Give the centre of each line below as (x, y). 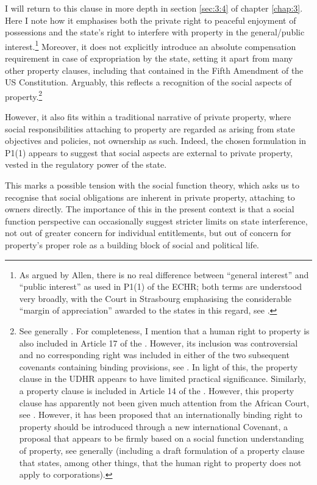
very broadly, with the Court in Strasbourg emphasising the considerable (155, 298)
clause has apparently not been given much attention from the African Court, (164, 402)
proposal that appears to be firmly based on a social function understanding (162, 438)
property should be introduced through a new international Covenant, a (153, 426)
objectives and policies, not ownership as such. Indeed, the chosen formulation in (156, 141)
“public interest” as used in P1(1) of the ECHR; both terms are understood (160, 286)
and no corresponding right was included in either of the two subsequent (154, 355)
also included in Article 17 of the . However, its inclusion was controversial (158, 343)
